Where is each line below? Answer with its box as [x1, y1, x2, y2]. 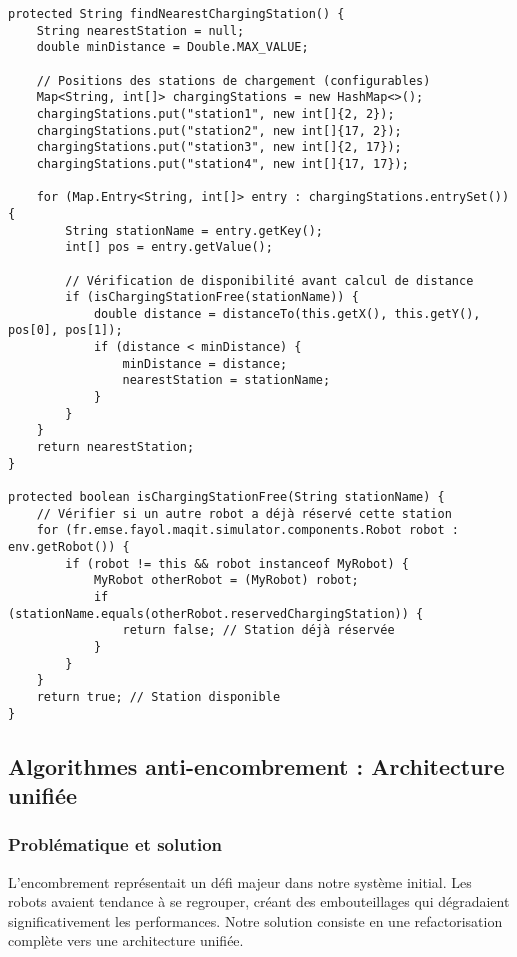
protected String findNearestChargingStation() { [8, 7, 345, 21]
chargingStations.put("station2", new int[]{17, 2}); [36, 123, 402, 138]
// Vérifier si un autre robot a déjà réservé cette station [36, 506, 452, 521]
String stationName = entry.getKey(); [65, 223, 323, 238]
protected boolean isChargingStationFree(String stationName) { [8, 490, 445, 505]
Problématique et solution [8, 832, 223, 857]
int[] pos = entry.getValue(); [65, 240, 273, 255]
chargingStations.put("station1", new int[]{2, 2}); [36, 106, 395, 121]
